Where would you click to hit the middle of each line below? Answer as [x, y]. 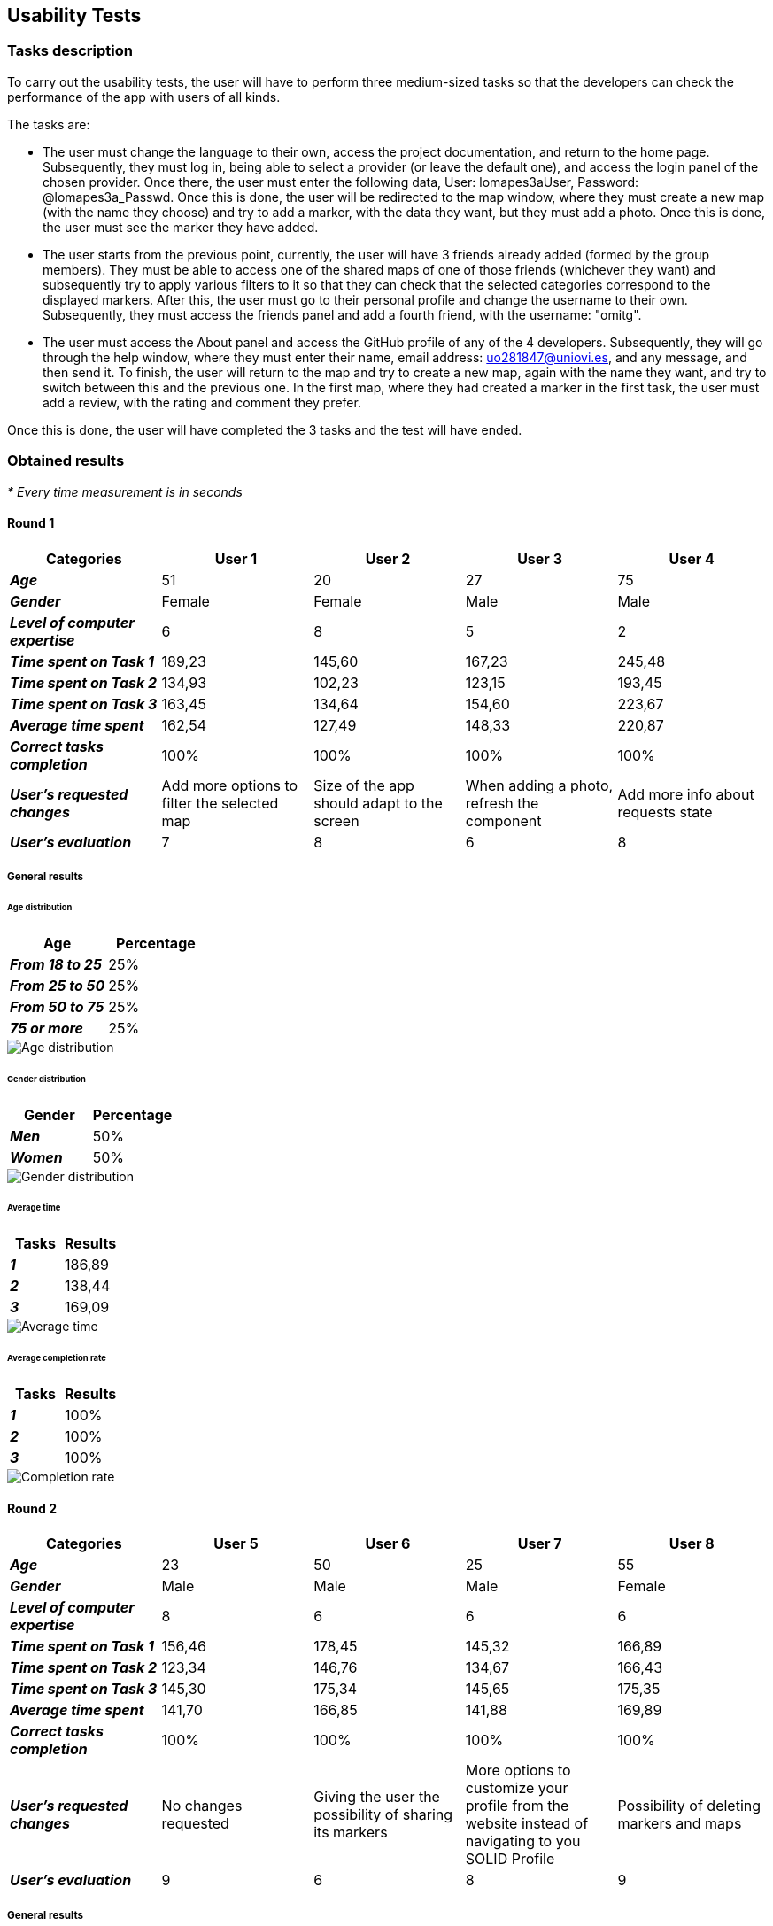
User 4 [692, 558]
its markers [351, 1833]
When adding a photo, [539, 785]
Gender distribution [46, 1079]
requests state [665, 812]
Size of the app [364, 785]
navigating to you [523, 1841]
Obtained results [66, 461]
